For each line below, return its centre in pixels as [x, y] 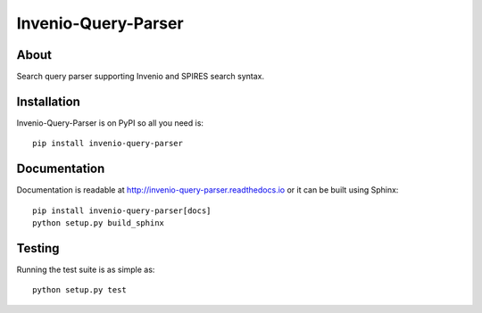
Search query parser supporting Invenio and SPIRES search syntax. [141, 77]
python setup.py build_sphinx [99, 223]
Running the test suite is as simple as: [86, 269]
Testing [38, 248]
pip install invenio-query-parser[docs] [122, 210]
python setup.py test [79, 290]
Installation [48, 101]
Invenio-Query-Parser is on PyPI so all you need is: [110, 123]
